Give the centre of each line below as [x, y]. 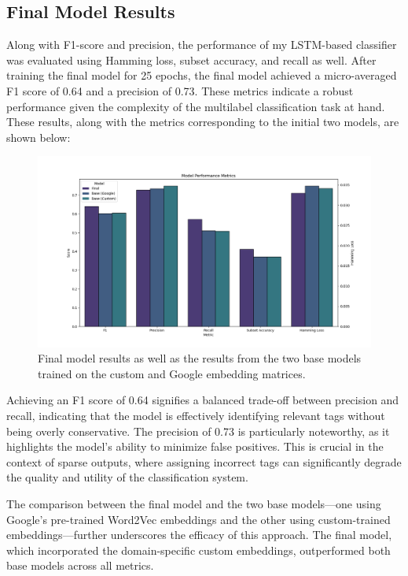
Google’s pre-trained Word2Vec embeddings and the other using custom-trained [198, 519]
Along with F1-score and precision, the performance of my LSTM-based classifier [202, 45]
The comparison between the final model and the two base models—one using [194, 503]
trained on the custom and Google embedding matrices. [172, 373]
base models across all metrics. [80, 565]
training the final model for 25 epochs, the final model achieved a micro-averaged [202, 75]
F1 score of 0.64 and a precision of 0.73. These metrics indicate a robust [180, 90]
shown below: [39, 137]
